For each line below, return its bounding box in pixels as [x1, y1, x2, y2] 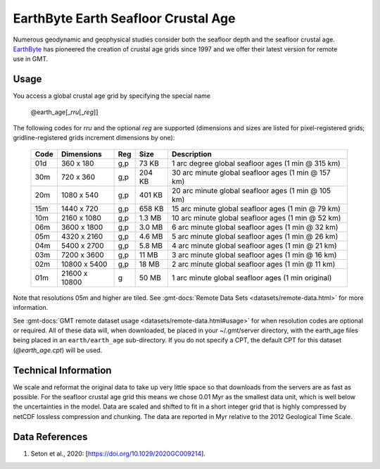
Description [171, 149, 213, 158]
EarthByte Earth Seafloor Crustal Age [13, 11, 236, 26]
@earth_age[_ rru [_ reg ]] [30, 108, 99, 116]
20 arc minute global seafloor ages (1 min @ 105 [171, 185, 331, 195]
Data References [13, 430, 88, 443]
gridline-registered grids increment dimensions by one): [13, 134, 175, 142]
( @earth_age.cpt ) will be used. [13, 346, 103, 354]
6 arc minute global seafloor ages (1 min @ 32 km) [171, 222, 338, 232]
